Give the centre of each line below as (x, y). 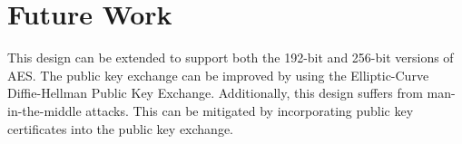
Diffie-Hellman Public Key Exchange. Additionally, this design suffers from (215, 93)
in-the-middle (44, 110)
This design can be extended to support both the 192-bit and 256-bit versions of (231, 58)
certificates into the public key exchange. (120, 128)
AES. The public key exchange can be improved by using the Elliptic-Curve (218, 75)
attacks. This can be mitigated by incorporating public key (250, 110)
